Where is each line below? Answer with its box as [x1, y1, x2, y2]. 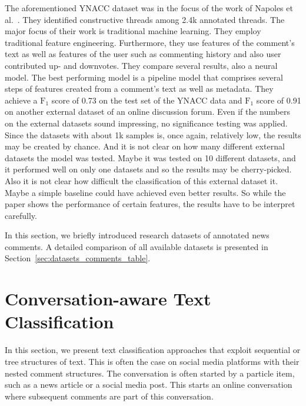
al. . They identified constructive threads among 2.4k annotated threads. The [5, 13, 285, 25]
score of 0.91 [256, 94, 301, 106]
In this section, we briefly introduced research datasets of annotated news [5, 229, 270, 241]
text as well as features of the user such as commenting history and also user [5, 48, 281, 60]
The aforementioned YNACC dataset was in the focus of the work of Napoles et [5, 2, 293, 14]
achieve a [5, 94, 38, 106]
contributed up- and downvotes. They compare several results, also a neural [5, 59, 278, 71]
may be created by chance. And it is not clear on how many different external [5, 140, 285, 152]
